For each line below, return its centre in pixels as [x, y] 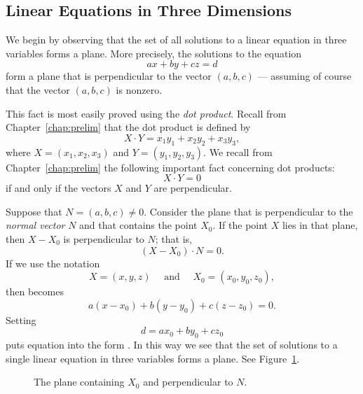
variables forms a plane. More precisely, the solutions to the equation [154, 53]
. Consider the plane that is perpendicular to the [248, 211]
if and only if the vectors [59, 188]
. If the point [240, 225]
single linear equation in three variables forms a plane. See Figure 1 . [153, 358]
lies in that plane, [320, 225]
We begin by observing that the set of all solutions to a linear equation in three [176, 40]
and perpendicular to [188, 382]
